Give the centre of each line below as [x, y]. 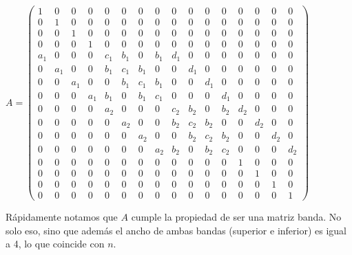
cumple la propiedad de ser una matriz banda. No [236, 217]
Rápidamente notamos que [62, 217]
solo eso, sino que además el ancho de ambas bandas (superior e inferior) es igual [176, 230]
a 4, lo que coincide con [55, 244]
